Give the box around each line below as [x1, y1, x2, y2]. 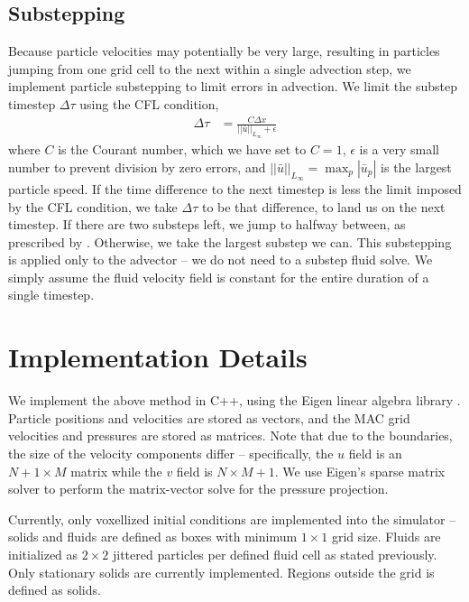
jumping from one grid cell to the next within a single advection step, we [8, 59, 411, 78]
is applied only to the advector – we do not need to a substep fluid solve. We [8, 250, 433, 269]
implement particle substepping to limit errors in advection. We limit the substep [8, 77, 457, 96]
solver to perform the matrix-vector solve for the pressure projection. [8, 479, 389, 498]
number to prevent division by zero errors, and [8, 157, 266, 176]
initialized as [8, 544, 78, 563]
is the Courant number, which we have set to [58, 140, 307, 159]
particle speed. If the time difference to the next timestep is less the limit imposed [8, 179, 462, 198]
